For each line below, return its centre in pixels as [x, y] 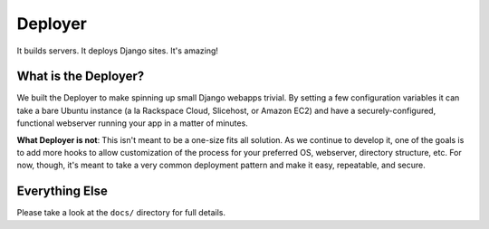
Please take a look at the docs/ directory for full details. [121, 213]
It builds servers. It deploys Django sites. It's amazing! [118, 51]
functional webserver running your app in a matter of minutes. [132, 123]
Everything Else [62, 191]
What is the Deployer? [81, 76]
